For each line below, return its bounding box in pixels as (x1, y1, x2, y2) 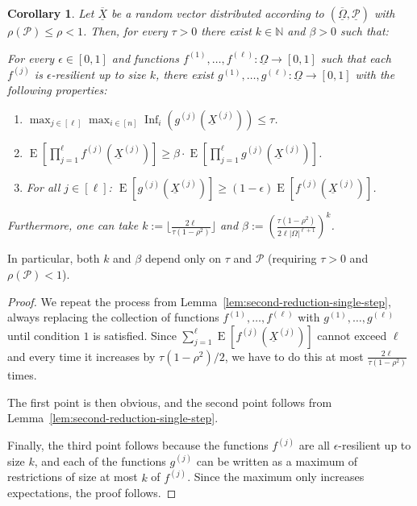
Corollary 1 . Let (7, 5, 94, 21)
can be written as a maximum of (196, 452, 358, 469)
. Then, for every (82, 23, 168, 39)
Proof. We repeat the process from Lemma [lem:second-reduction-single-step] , (7, 292, 391, 309)
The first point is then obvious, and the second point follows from (7, 393, 332, 410)
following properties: (7, 81, 107, 98)
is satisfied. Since (93, 326, 177, 343)
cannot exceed (317, 326, 387, 343)
